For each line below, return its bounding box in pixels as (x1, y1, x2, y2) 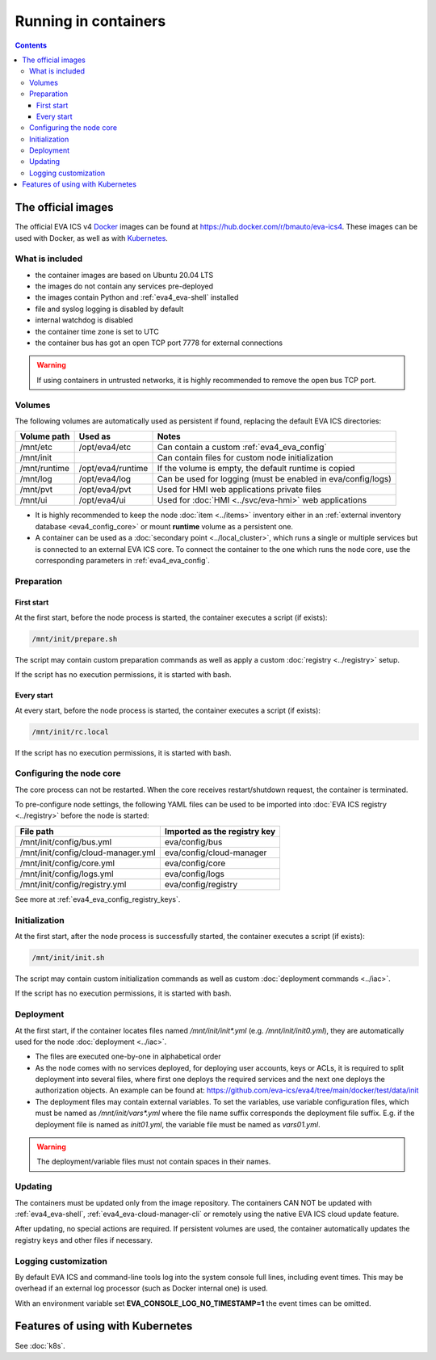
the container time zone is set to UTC (35, 326, 159, 336)
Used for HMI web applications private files (157, 484, 322, 495)
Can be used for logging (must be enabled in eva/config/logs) (157, 474, 392, 485)
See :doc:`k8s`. (15, 1341, 66, 1350)
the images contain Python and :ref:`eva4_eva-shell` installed (35, 293, 239, 302)
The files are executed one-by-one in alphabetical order (35, 1051, 221, 1062)
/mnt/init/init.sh (31, 954, 105, 962)
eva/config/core (164, 857, 226, 869)
